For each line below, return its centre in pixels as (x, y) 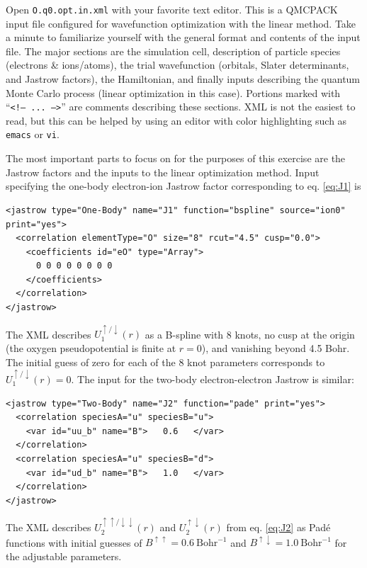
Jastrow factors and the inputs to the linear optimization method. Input (163, 172)
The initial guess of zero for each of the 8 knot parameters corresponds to (165, 362)
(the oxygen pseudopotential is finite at (91, 348)
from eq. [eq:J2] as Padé (278, 527)
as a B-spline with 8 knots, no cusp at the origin (250, 334)
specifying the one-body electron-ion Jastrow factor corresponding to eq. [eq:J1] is (183, 186)
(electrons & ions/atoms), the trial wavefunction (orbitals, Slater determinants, (177, 65)
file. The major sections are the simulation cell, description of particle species (173, 51)
